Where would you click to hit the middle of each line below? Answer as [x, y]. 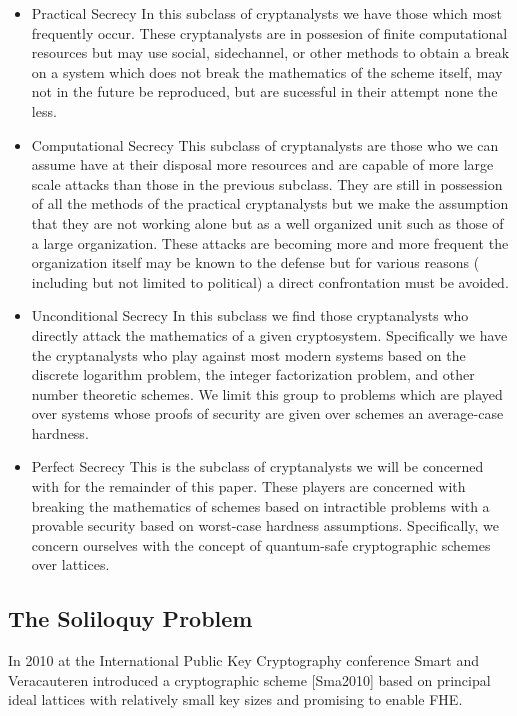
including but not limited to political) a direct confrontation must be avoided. [270, 281]
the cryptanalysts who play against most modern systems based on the [248, 354]
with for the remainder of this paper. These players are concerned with [248, 486]
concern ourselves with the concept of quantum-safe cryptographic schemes [261, 544]
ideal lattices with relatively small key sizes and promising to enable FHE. [235, 699]
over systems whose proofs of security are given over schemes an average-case [267, 413]
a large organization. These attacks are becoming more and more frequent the [270, 242]
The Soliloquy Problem [130, 618]
